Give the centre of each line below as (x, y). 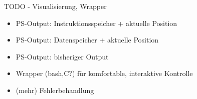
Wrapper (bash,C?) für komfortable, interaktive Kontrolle (104, 73)
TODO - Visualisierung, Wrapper (55, 6)
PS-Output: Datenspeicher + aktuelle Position (87, 40)
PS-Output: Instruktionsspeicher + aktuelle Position (96, 23)
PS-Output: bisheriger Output (62, 56)
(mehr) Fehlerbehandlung (55, 90)
